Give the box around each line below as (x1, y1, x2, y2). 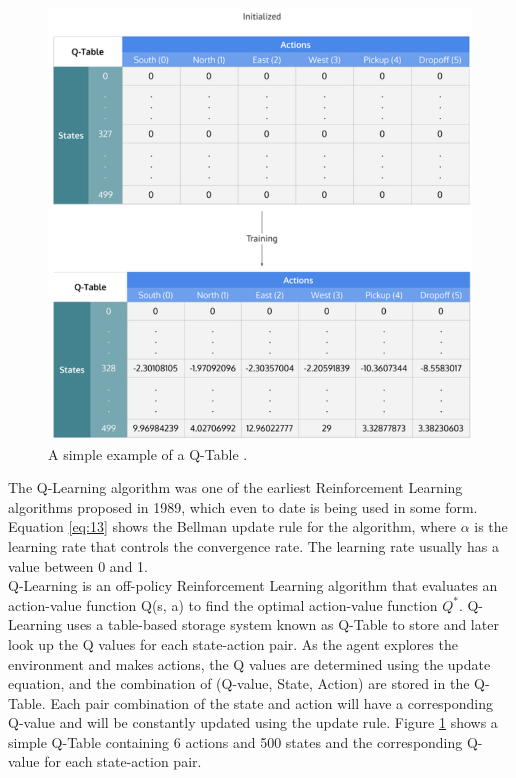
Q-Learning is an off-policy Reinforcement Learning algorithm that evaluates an (8, 575, 498, 596)
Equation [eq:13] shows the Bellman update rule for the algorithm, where (8, 516, 456, 537)
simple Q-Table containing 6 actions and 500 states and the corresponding (8, 731, 463, 752)
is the (474, 516, 508, 537)
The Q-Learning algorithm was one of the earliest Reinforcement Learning (8, 477, 463, 498)
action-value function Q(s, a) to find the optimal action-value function (8, 594, 438, 615)
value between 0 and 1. (8, 555, 148, 576)
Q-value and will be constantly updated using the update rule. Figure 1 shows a (8, 712, 498, 733)
